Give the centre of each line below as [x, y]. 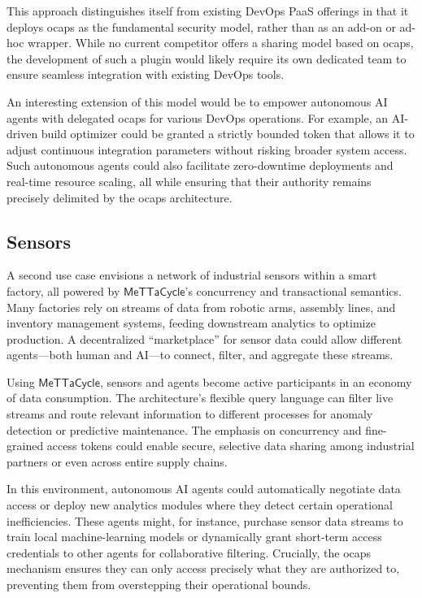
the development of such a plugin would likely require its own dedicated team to [207, 58]
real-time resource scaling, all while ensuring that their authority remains [189, 181]
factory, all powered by [63, 290]
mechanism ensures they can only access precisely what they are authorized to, [203, 568]
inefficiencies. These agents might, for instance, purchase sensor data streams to [205, 520]
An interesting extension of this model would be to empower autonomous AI [197, 101]
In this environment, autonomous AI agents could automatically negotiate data [204, 489]
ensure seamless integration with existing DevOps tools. [146, 74]
